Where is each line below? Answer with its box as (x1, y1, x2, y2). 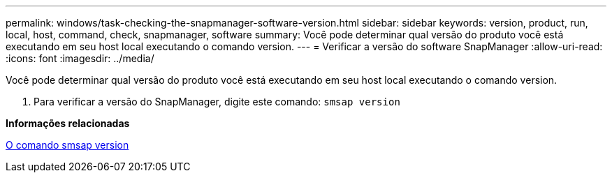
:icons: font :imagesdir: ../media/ (6, 52, 154, 64)
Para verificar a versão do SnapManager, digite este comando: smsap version (34, 96, 400, 107)
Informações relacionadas (6, 117, 130, 129)
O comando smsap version (6, 139, 129, 151)
